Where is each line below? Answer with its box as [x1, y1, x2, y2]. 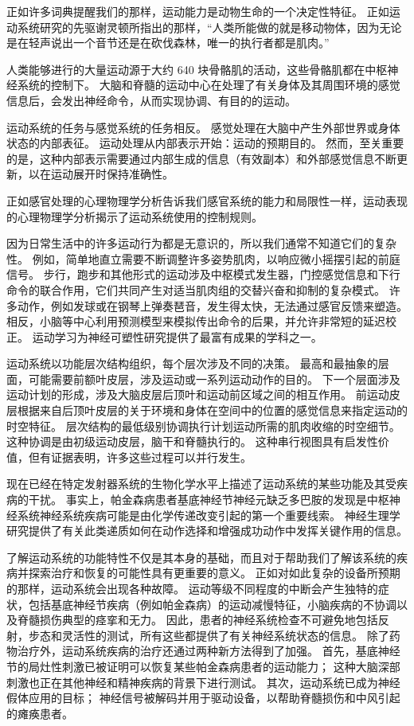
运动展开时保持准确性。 [50, 166, 174, 182]
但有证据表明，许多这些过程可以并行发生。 [28, 448, 252, 465]
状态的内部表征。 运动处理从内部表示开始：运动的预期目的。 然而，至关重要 [6, 135, 404, 151]
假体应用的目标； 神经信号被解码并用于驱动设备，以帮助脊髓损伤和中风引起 [6, 689, 400, 706]
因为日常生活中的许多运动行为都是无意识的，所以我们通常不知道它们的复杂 [6, 235, 396, 252]
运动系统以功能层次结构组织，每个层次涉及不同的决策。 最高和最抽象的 [6, 355, 378, 372]
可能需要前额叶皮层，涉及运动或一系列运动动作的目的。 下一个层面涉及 [28, 370, 400, 387]
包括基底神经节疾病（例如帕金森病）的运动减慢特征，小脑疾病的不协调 [28, 595, 396, 612]
